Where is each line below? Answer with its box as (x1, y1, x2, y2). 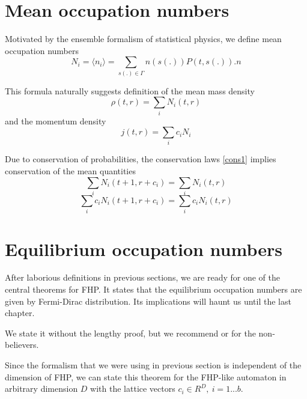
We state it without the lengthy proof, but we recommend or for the (5, 326, 256, 339)
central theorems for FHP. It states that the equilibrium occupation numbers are (5, 283, 302, 296)
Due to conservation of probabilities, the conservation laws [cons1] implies (5, 153, 276, 165)
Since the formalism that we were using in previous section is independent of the (5, 359, 302, 371)
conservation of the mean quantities (5, 165, 136, 177)
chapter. (5, 306, 35, 319)
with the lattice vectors (90, 382, 175, 395)
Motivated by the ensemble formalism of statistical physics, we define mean (5, 32, 282, 45)
